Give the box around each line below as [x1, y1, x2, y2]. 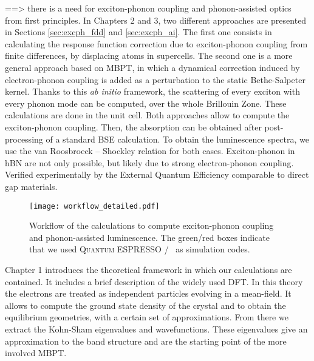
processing [5, 132, 43, 145]
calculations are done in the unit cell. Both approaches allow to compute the [5, 109, 290, 121]
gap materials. [5, 180, 58, 192]
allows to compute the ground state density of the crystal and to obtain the [5, 299, 286, 311]
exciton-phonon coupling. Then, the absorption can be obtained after [5, 120, 262, 133]
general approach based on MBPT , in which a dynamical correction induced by [5, 61, 300, 73]
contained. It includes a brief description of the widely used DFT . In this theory [5, 275, 303, 288]
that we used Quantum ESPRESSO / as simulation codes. [29, 243, 250, 255]
